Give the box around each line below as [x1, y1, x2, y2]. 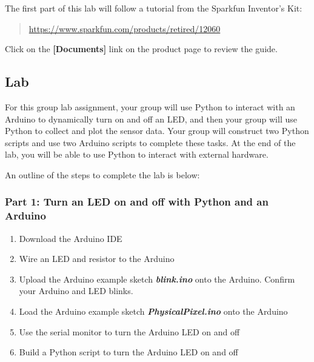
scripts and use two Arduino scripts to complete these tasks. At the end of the [5, 136, 296, 149]
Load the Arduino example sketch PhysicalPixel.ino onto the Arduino [19, 305, 288, 318]
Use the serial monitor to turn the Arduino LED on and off [19, 325, 240, 338]
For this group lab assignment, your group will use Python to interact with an [5, 100, 295, 113]
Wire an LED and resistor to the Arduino [19, 252, 175, 265]
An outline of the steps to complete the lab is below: [5, 168, 200, 181]
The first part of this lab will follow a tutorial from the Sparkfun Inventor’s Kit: [5, 2, 302, 14]
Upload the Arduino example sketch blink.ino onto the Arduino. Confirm [19, 272, 295, 285]
